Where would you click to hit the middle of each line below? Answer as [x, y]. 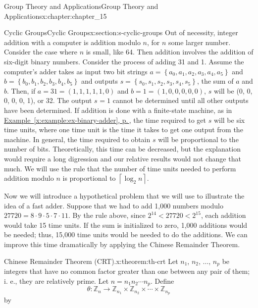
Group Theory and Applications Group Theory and [81, 6]
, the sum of [215, 81]
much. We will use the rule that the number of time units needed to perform [120, 168]
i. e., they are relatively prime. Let [56, 281]
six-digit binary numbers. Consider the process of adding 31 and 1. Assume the [124, 61]
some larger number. [200, 42]
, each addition [223, 215]
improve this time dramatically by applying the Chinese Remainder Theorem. [122, 244]
